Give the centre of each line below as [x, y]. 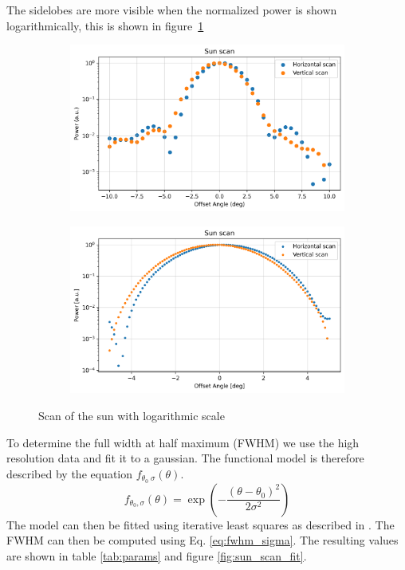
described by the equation [70, 473]
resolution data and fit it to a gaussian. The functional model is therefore [185, 458]
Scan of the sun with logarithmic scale [132, 415]
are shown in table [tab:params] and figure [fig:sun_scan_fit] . [157, 555]
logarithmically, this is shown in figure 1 [105, 25]
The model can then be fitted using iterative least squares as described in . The [201, 524]
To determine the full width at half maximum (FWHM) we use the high [183, 442]
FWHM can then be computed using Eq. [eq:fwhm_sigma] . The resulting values [202, 540]
